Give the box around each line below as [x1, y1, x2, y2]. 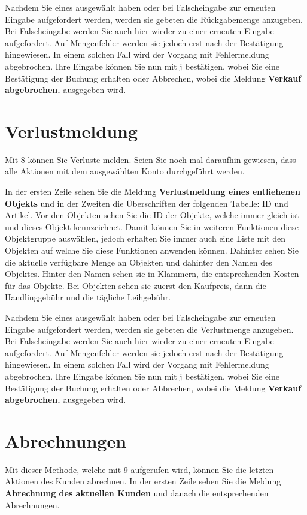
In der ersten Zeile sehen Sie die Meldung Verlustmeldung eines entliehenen [5, 185, 300, 198]
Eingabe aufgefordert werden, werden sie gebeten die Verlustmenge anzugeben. [5, 323, 294, 335]
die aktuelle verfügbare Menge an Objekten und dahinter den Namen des [5, 255, 272, 268]
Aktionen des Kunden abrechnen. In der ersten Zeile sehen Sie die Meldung [5, 475, 281, 487]
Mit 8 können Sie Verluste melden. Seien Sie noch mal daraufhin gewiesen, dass [5, 153, 296, 165]
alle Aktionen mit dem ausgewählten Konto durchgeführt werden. [5, 165, 245, 177]
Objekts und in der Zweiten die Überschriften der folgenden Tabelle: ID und [5, 197, 288, 209]
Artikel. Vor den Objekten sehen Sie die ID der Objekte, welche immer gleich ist [5, 209, 300, 221]
